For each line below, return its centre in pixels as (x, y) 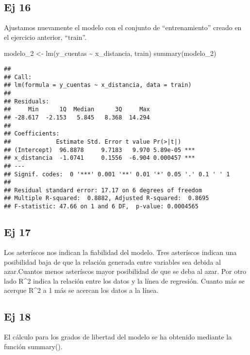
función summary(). (33, 346)
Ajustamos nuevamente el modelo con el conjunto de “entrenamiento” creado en (123, 27)
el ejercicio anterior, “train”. (45, 37)
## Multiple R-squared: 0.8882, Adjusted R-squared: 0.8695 (107, 198)
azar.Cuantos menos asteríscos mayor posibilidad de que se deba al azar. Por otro (125, 271)
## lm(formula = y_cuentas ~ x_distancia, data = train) (98, 85)
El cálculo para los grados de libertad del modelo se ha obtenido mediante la (118, 337)
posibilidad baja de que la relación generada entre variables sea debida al (112, 262)
